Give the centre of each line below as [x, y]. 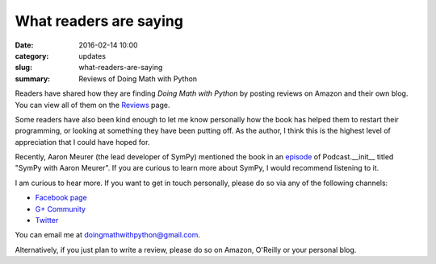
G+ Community [61, 208]
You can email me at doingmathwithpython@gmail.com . [108, 235]
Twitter [47, 221]
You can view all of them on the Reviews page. [92, 105]
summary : [33, 78]
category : [32, 56]
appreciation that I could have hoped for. [82, 142]
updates [92, 56]
